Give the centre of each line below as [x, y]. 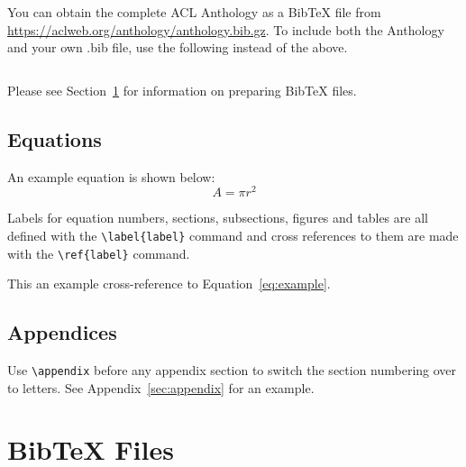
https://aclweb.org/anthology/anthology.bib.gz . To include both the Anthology [226, 29]
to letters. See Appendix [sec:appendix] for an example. [161, 387]
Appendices [62, 332]
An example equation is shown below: [111, 176]
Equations [55, 138]
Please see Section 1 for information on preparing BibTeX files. [182, 90]
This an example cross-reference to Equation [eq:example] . [169, 284]
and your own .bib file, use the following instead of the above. [178, 47]
